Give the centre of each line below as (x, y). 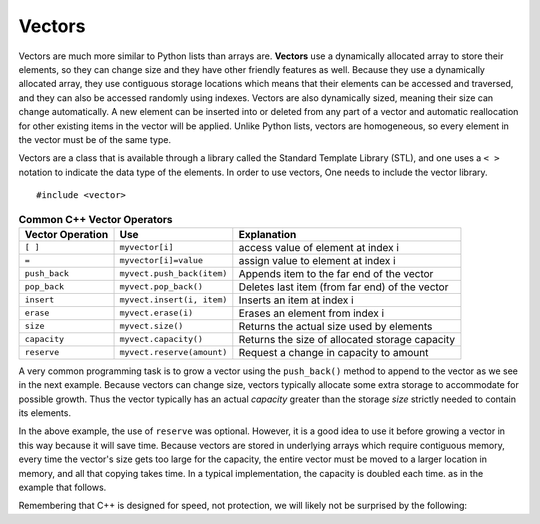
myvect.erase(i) (156, 313)
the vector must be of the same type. (95, 139)
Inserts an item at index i (296, 300)
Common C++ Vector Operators (96, 219)
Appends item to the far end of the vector (336, 273)
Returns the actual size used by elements (335, 326)
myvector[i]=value (161, 260)
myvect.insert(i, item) (173, 300)
